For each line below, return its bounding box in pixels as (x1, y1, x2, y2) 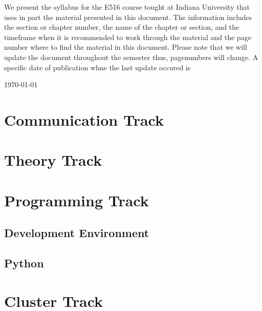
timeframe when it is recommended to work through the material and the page (4, 31, 251, 42)
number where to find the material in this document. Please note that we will (4, 42, 247, 52)
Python (4, 255, 44, 271)
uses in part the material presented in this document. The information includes (4, 11, 252, 22)
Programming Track (4, 189, 149, 210)
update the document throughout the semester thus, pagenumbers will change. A (4, 51, 258, 62)
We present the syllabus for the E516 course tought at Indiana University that (4, 2, 250, 12)
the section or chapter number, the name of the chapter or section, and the (4, 22, 239, 32)
